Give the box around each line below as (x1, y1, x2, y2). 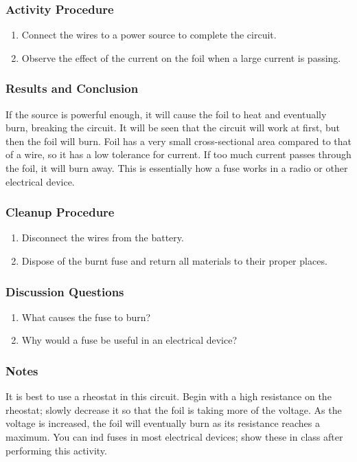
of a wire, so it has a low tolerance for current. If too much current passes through (5, 147, 352, 162)
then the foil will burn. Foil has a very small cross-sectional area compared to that (5, 133, 352, 148)
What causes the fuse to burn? (21, 309, 151, 324)
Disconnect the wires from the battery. (21, 230, 184, 245)
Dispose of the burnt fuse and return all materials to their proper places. (21, 254, 327, 267)
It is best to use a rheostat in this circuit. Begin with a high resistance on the (5, 389, 332, 404)
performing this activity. (5, 443, 107, 457)
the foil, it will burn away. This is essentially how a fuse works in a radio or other (5, 161, 348, 175)
